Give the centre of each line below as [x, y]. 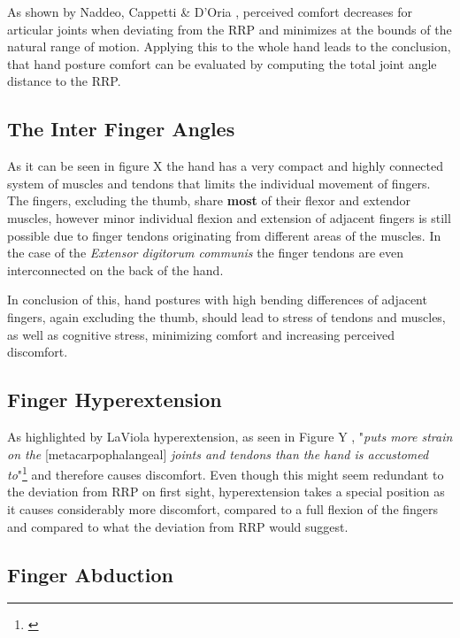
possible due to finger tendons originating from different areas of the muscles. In [224, 235]
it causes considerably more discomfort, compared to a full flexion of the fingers [223, 508]
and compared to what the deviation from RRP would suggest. [178, 526]
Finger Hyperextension [115, 400]
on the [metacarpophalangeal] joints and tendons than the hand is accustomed [218, 454]
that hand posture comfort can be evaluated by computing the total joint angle [222, 63]
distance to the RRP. [64, 81]
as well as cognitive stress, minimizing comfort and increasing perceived [201, 334]
